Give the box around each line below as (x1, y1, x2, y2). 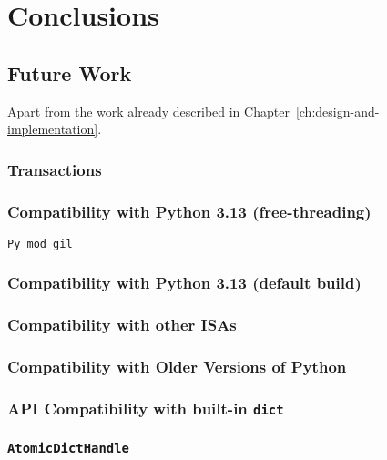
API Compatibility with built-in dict (7, 396, 284, 419)
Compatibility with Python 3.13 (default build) (7, 271, 362, 294)
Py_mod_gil (7, 237, 73, 250)
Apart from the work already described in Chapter (7, 101, 290, 120)
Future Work (7, 58, 132, 87)
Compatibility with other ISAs (7, 313, 237, 336)
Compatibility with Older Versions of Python (7, 355, 347, 378)
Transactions (7, 158, 102, 180)
